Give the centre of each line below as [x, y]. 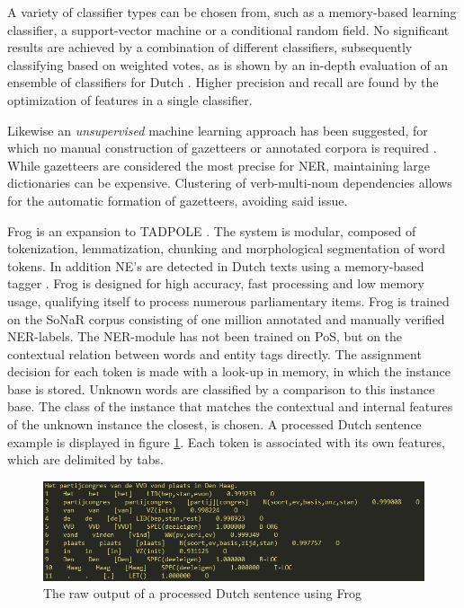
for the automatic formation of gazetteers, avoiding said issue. [178, 200]
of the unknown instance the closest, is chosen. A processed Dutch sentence [214, 424]
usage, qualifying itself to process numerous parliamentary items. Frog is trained [228, 300]
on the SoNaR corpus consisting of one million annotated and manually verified [226, 318]
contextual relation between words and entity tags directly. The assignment [214, 353]
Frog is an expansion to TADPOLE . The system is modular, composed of [212, 230]
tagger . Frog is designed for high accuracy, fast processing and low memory [216, 283]
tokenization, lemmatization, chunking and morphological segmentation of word [227, 248]
